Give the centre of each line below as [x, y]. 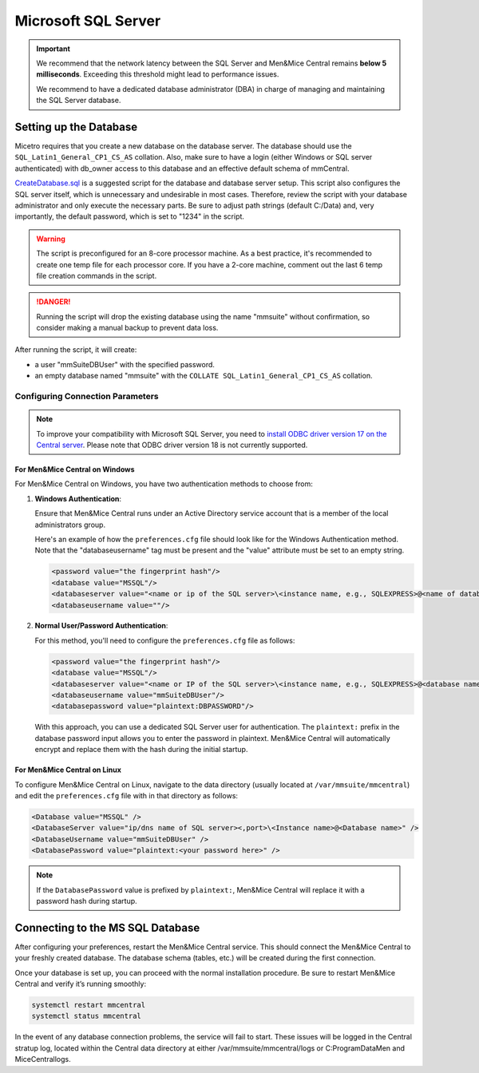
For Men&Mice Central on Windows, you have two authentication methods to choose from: [164, 484]
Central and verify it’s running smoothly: [81, 984]
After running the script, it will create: [76, 350]
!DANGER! [53, 302]
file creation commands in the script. [97, 275]
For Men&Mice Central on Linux [68, 770]
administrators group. [70, 525]
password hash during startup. [87, 901]
